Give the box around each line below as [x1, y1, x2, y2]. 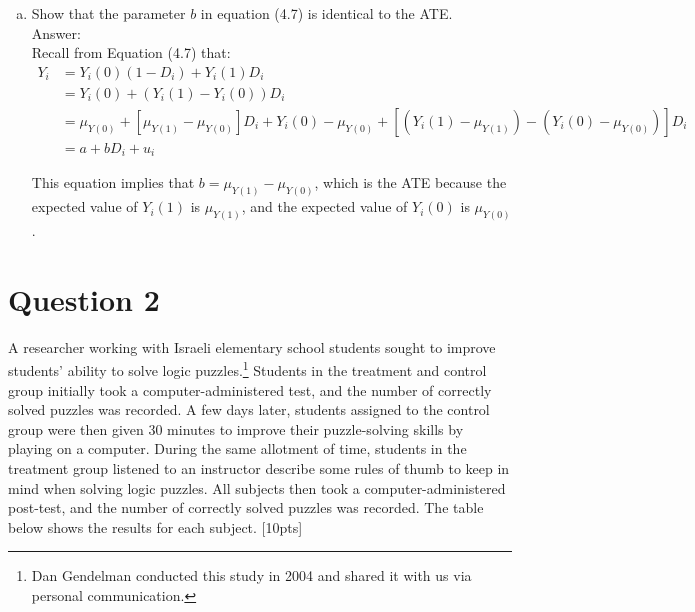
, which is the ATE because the [314, 172, 507, 193]
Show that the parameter [31, 3, 186, 23]
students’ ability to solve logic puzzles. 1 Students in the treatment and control [8, 357, 487, 381]
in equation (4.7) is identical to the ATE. [200, 3, 453, 23]
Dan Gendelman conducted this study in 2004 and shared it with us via [31, 565, 472, 586]
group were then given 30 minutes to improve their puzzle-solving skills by [8, 418, 464, 439]
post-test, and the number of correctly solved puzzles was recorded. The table [8, 497, 484, 518]
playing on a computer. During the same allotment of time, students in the [8, 438, 467, 459]
